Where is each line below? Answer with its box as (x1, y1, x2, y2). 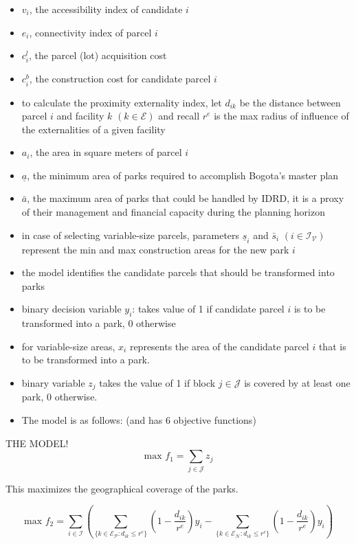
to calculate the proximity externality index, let (21, 95, 222, 109)
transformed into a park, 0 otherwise (21, 316, 176, 330)
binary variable (21, 376, 85, 390)
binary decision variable (21, 302, 122, 316)
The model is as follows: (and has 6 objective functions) (21, 413, 256, 427)
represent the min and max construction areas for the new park (21, 242, 289, 256)
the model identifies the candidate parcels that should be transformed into (21, 265, 335, 280)
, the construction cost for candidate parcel (29, 71, 211, 86)
